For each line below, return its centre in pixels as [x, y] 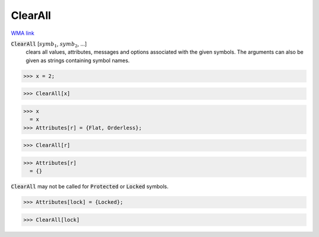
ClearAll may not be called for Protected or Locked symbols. [90, 187]
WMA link [23, 33]
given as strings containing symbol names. [78, 60]
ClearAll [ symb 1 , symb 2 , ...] [49, 44]
